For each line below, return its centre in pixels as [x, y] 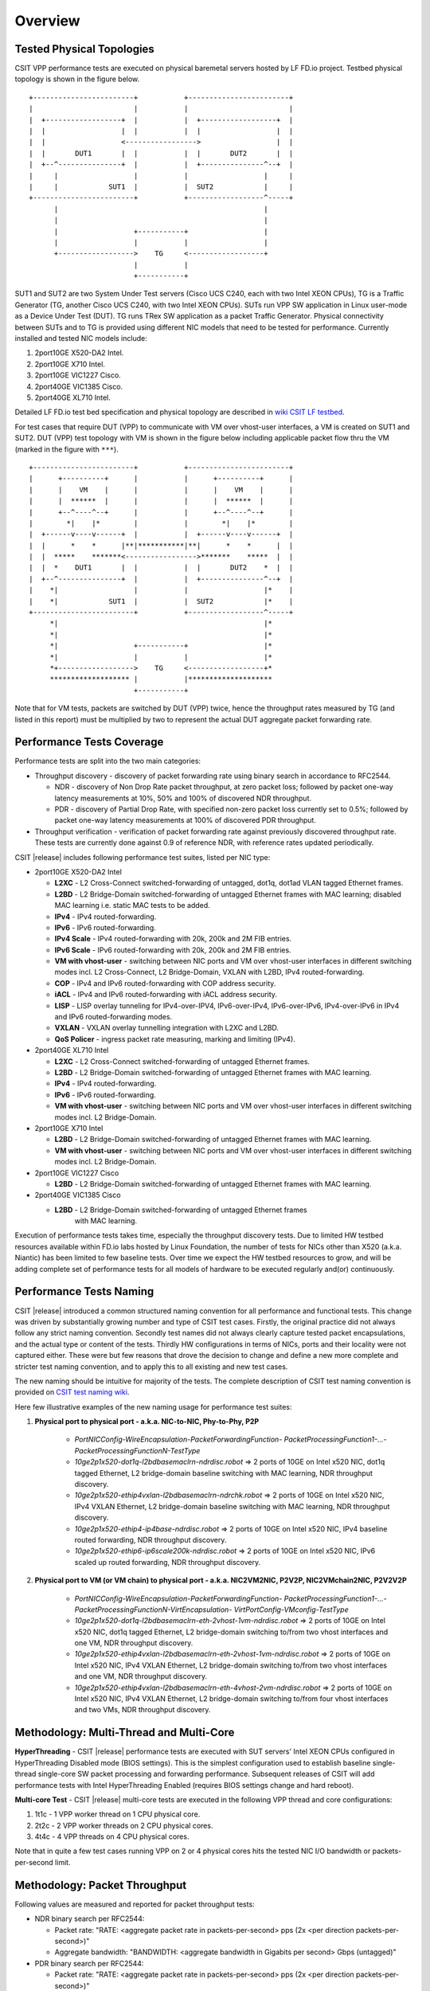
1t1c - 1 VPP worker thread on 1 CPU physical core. [117, 1814]
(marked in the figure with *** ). [66, 449]
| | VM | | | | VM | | [161, 489]
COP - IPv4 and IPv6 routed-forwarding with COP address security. [165, 983]
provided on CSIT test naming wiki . [72, 1392]
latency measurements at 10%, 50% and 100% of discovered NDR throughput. [183, 798]
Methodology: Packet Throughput [101, 1885]
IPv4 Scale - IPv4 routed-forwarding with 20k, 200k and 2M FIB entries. [173, 939]
